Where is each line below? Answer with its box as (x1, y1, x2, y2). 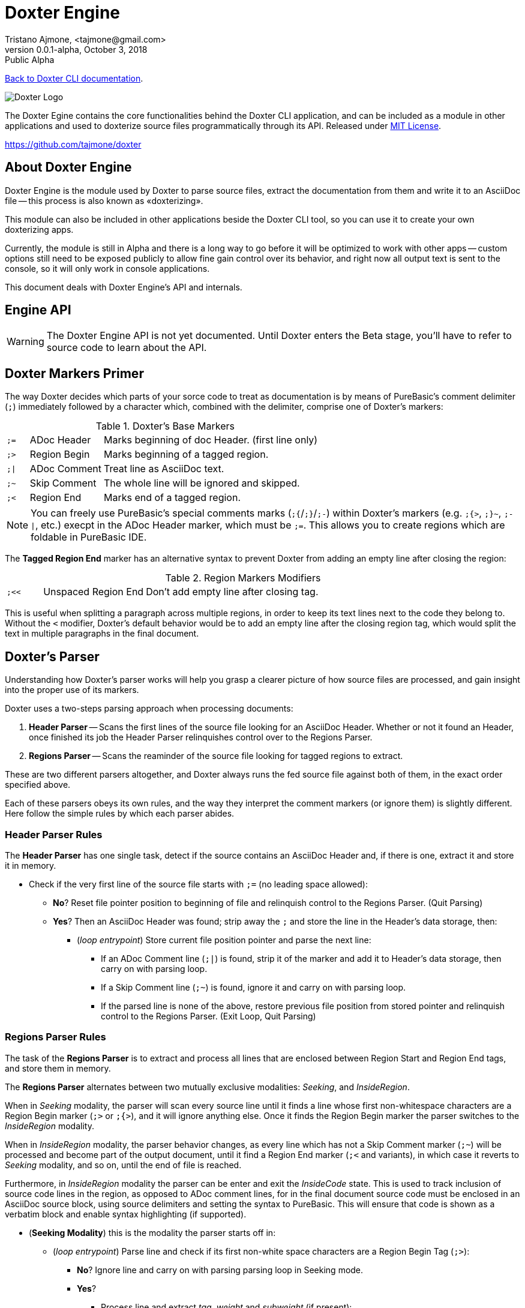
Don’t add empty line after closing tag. (146, 586, 319, 598)
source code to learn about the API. (46, 341, 207, 354)
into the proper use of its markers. (5, 685, 139, 695)
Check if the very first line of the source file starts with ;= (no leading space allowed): (29, 878, 368, 889)
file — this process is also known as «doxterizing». (5, 195, 203, 206)
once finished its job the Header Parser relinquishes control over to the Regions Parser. (29, 732, 373, 743)
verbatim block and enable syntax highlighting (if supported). (5, 1208, 247, 1219)
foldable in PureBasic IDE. (31, 531, 147, 544)
